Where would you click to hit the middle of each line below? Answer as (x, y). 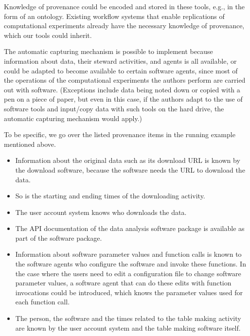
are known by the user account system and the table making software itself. (128, 327)
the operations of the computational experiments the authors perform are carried (125, 80)
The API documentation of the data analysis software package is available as (130, 228)
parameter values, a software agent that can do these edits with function (123, 283)
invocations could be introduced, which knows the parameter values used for (129, 292)
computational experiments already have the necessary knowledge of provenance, (124, 26)
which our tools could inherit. (48, 35)
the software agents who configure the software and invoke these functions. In (131, 264)
